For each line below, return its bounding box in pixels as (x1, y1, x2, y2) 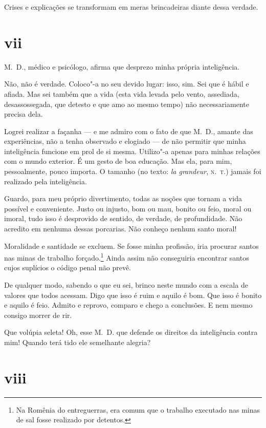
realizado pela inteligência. (4, 176, 87, 186)
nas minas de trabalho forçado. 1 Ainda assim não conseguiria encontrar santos (4, 251, 249, 263)
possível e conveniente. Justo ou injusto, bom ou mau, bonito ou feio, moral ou (4, 203, 252, 213)
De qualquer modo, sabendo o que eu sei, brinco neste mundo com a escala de (4, 280, 248, 290)
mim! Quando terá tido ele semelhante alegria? (4, 337, 151, 348)
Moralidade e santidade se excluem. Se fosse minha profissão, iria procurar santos (4, 240, 259, 251)
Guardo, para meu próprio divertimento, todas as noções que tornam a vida (4, 193, 242, 204)
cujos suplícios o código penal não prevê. (4, 262, 131, 273)
